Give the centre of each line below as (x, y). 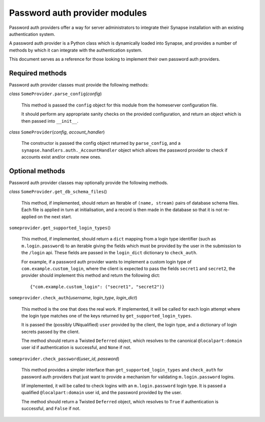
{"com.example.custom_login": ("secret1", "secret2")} (97, 287)
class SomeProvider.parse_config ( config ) (55, 94)
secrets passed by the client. (51, 332)
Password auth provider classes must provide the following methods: (79, 85)
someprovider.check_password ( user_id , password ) (64, 359)
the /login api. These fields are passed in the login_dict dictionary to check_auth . (109, 253)
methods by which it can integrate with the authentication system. (76, 50)
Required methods (38, 73)
